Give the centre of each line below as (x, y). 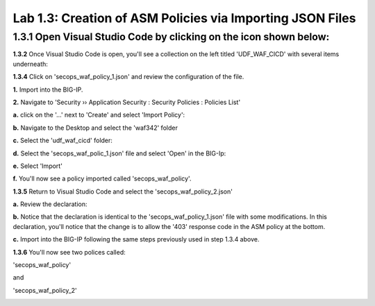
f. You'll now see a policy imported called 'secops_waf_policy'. (102, 179)
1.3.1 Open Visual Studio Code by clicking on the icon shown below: (171, 37)
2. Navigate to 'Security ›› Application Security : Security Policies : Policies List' (127, 102)
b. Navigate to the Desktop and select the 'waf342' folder (95, 128)
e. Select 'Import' (37, 166)
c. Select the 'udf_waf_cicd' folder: (62, 141)
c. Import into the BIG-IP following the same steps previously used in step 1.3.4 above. (136, 239)
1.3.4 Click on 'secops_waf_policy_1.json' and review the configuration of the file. (128, 77)
